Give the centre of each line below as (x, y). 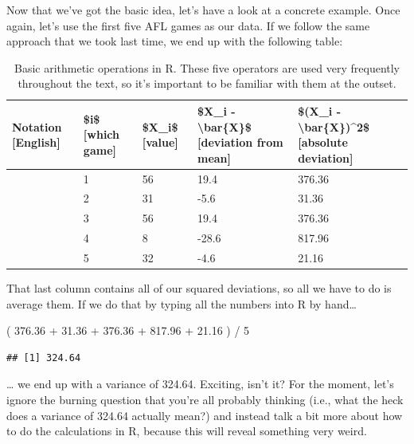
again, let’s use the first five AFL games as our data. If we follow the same (188, 25)
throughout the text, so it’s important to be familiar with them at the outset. (207, 83)
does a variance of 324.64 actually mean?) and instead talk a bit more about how (205, 415)
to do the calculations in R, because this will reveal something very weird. (187, 431)
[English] (36, 142)
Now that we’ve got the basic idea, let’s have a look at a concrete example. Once (203, 10)
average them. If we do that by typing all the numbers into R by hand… (182, 303)
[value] (160, 142)
